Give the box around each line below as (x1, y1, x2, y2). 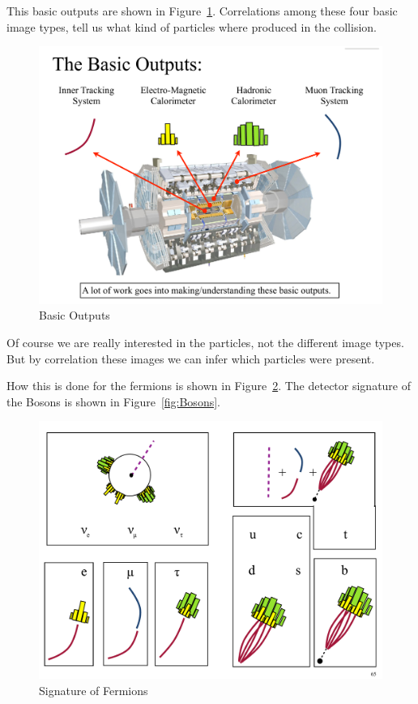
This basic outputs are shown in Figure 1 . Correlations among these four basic (6, 2, 398, 19)
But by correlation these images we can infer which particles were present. (6, 350, 375, 367)
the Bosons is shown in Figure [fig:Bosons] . (6, 393, 220, 410)
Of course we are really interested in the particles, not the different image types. (6, 333, 404, 350)
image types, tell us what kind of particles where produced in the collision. (6, 18, 377, 35)
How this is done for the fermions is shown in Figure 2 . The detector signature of (6, 377, 412, 394)
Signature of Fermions (39, 681, 148, 698)
